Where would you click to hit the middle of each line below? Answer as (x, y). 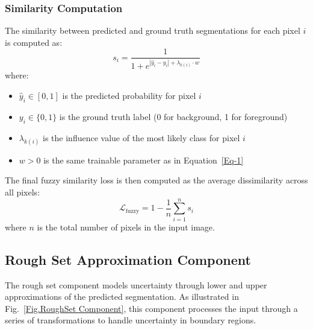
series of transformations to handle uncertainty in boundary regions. (131, 320)
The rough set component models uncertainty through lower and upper (136, 284)
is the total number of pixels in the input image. (126, 227)
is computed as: (34, 42)
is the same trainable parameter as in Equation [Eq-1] (144, 160)
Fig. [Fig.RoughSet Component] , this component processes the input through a (151, 308)
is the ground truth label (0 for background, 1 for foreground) (173, 116)
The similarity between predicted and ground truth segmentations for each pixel (153, 30)
